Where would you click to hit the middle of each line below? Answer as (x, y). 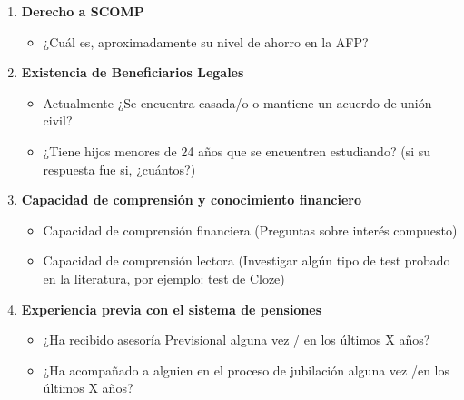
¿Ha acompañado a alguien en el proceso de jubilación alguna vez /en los (246, 370)
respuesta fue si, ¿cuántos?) (119, 169)
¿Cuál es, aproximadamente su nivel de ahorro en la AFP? (206, 41)
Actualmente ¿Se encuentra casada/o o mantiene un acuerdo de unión (237, 102)
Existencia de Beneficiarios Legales (133, 72)
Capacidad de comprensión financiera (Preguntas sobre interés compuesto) (250, 230)
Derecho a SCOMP (83, 11)
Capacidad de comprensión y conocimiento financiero (192, 200)
